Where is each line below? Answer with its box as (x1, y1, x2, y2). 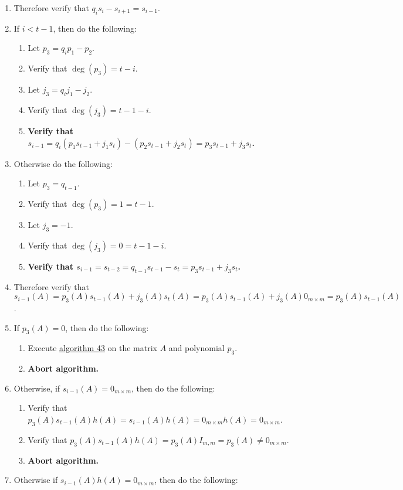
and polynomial (168, 342, 225, 354)
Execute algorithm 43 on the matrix (28, 342, 157, 354)
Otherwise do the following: (13, 157, 113, 169)
